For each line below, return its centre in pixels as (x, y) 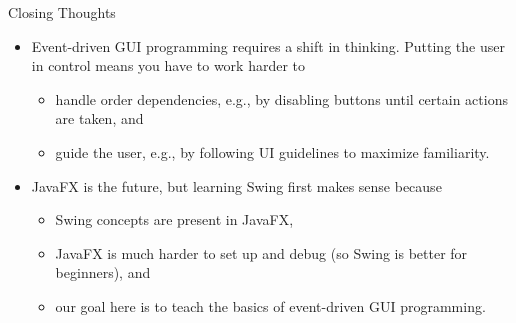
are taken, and (99, 118)
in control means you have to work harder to (168, 65)
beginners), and (103, 272)
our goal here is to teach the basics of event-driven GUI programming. (270, 305)
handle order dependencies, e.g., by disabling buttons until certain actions (281, 98)
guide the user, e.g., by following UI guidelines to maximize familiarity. (272, 151)
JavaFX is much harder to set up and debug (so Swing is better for (261, 252)
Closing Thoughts (62, 12)
